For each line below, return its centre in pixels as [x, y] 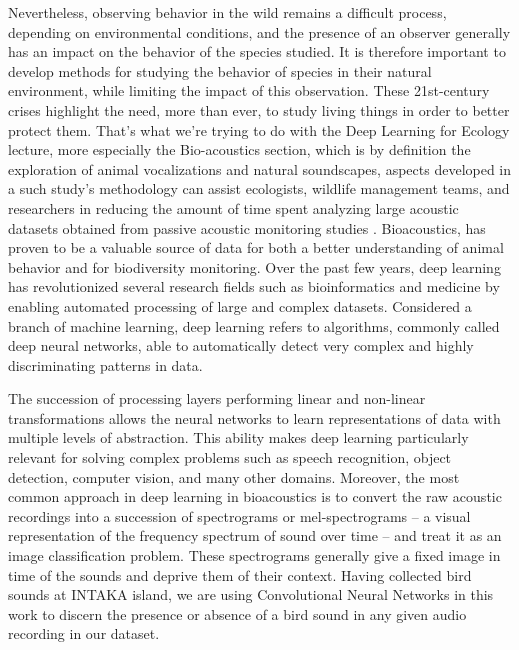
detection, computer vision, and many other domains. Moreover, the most [234, 476]
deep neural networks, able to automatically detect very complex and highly [241, 345]
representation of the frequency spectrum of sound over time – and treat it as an [255, 535]
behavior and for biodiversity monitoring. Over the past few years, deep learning [254, 266]
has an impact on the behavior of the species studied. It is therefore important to [257, 51]
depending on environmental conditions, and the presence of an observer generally [259, 31]
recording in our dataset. [84, 633]
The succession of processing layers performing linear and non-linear [217, 398]
